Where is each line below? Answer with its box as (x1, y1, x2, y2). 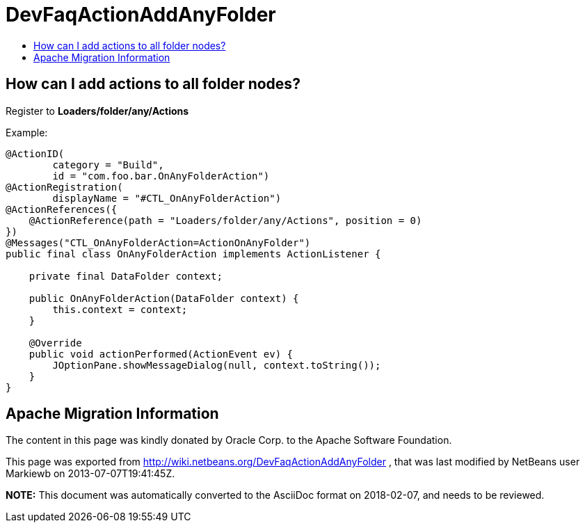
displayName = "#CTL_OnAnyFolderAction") (52, 192, 282, 204)
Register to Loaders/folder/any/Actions (6, 104, 189, 117)
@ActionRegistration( (6, 181, 123, 193)
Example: (6, 126, 48, 138)
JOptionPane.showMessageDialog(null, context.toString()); (52, 359, 381, 371)
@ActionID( (6, 147, 65, 159)
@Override (29, 337, 82, 349)
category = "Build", (52, 159, 164, 170)
